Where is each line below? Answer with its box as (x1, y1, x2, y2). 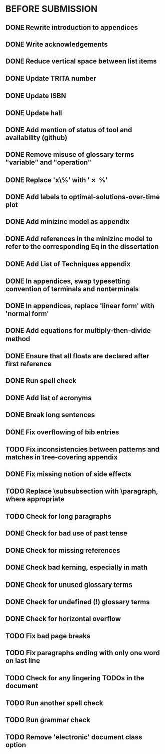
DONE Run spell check (5, 377, 77, 385)
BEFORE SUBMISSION (5, 3, 98, 15)
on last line (5, 657, 40, 665)
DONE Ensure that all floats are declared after (5, 352, 149, 360)
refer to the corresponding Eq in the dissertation (5, 242, 159, 251)
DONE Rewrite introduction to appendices (5, 23, 138, 32)
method (5, 334, 30, 343)
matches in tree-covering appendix (5, 453, 118, 461)
